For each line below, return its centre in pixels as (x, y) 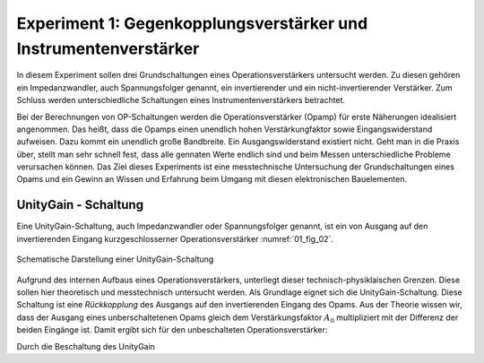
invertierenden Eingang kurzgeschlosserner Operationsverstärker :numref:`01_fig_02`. (175, 238)
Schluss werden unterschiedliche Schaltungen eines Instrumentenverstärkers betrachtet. (181, 100)
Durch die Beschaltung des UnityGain (86, 346)
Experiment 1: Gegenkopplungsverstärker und (192, 23)
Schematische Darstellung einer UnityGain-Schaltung (115, 259)
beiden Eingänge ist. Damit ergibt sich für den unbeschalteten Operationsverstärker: (172, 330)
